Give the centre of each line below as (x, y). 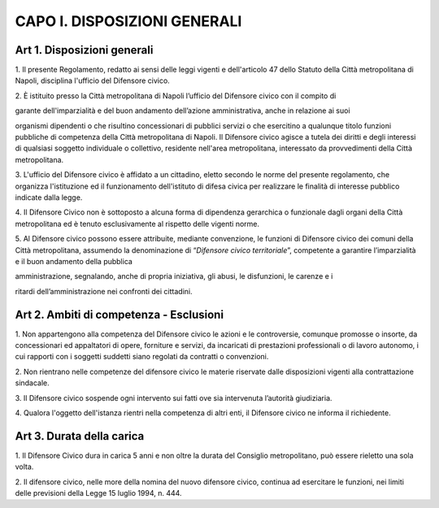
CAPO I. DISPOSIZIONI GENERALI (128, 21)
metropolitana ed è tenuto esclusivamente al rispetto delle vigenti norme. (137, 224)
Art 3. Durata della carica (80, 436)
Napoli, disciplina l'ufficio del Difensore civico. (92, 80)
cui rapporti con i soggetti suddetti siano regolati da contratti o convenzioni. (142, 357)
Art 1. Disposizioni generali (84, 50)
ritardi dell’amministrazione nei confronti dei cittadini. (104, 291)
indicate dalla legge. (49, 197)
